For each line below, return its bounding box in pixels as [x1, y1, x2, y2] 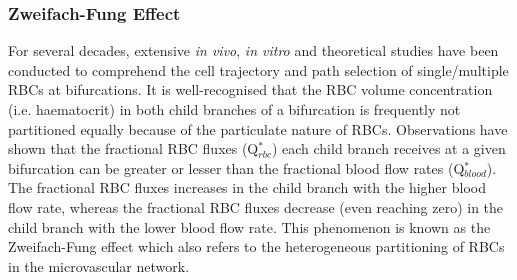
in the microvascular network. [8, 255, 190, 276]
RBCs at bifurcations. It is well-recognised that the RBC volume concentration [8, 79, 493, 100]
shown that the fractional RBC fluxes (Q [8, 138, 259, 159]
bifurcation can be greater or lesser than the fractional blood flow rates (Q [8, 157, 465, 178]
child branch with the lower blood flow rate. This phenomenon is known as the [8, 216, 491, 237]
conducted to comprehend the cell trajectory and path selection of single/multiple [8, 59, 509, 80]
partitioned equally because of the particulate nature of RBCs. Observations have [8, 118, 508, 139]
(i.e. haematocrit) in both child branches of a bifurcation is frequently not [8, 99, 461, 119]
